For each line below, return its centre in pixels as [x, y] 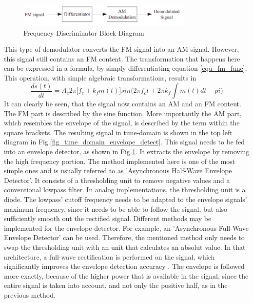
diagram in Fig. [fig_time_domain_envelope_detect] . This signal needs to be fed [124, 142]
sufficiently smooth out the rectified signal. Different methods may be [108, 218]
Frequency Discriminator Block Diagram [84, 32]
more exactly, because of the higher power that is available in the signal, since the [126, 275]
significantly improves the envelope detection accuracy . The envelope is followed [124, 266]
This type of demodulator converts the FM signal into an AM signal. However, [122, 49]
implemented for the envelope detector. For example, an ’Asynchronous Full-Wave [126, 228]
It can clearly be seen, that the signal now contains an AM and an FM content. [123, 104]
